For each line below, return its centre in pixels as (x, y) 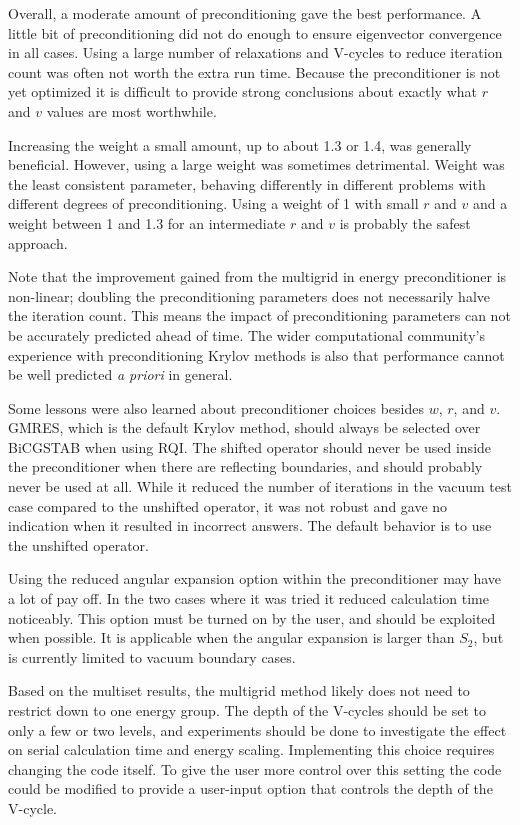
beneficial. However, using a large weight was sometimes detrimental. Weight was (256, 164)
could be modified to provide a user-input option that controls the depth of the (250, 788)
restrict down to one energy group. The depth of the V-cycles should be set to (247, 710)
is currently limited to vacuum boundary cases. (152, 656)
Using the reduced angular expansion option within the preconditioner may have (255, 578)
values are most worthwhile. (131, 110)
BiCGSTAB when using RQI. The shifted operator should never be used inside (250, 446)
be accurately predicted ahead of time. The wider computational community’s (246, 334)
